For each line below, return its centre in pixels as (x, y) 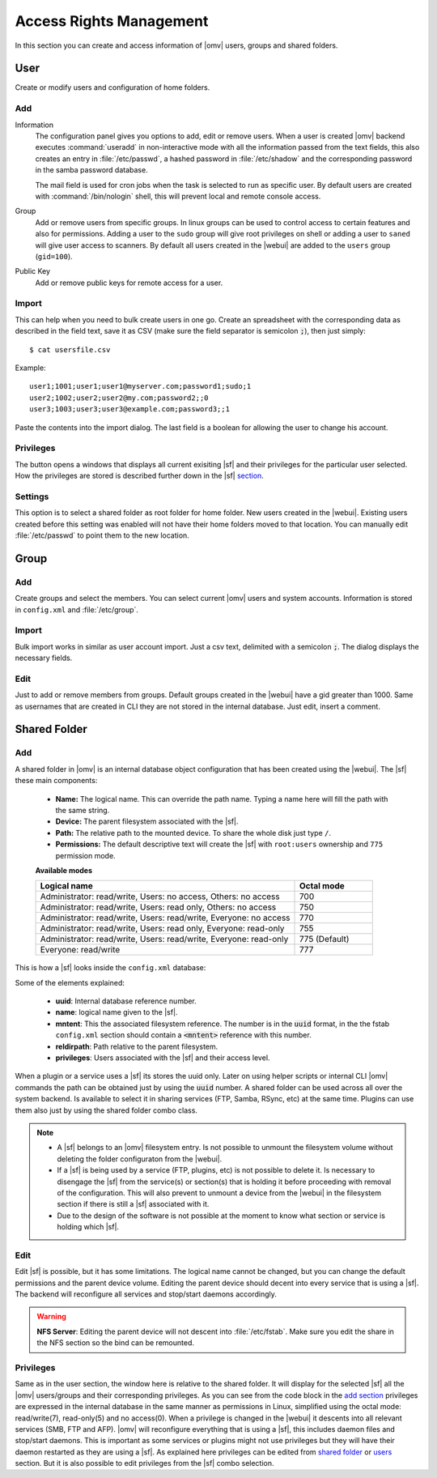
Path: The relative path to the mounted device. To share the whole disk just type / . (193, 833)
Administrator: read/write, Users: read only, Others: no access (158, 907)
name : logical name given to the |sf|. (117, 1012)
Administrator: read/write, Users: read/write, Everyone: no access (165, 918)
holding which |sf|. (88, 1227)
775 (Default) (325, 939)
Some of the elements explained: (70, 982)
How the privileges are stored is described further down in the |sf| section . (140, 476)
